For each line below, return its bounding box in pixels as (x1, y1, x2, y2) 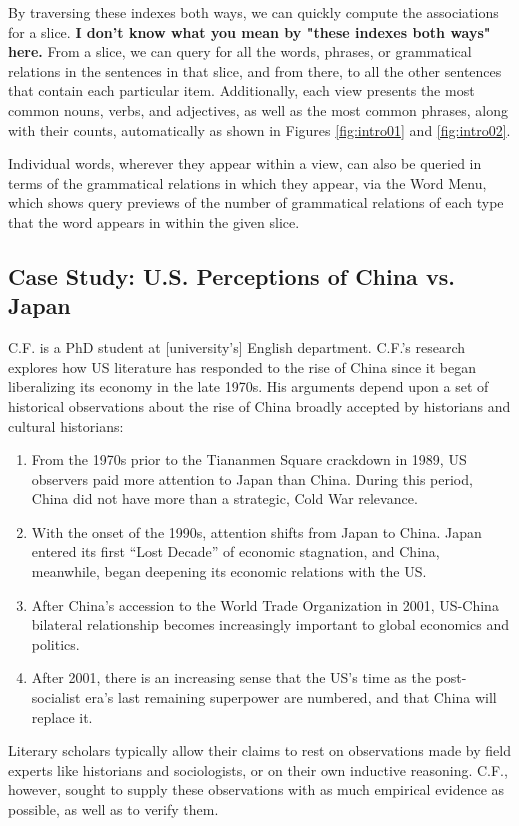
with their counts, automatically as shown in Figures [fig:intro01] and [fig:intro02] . (8, 119, 511, 140)
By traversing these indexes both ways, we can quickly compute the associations (8, 2, 499, 22)
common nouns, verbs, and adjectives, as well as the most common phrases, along (8, 99, 508, 120)
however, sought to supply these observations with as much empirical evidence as (8, 779, 505, 800)
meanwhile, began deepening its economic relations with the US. (31, 561, 427, 582)
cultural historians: (8, 415, 124, 436)
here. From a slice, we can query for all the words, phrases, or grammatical (8, 41, 472, 62)
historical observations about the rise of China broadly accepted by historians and (8, 395, 511, 416)
